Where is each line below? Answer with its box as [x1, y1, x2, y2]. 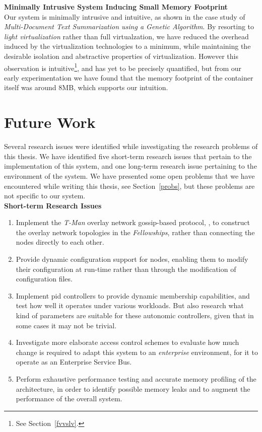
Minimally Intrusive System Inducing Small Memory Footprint [4, 2, 228, 12]
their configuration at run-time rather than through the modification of [16, 263, 236, 274]
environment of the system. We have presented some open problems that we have [4, 170, 255, 181]
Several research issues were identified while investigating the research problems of [4, 141, 258, 152]
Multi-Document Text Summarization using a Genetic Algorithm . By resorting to [4, 21, 254, 32]
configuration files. [16, 273, 73, 284]
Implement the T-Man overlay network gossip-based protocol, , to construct [16, 217, 250, 228]
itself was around [4, 82, 56, 93]
